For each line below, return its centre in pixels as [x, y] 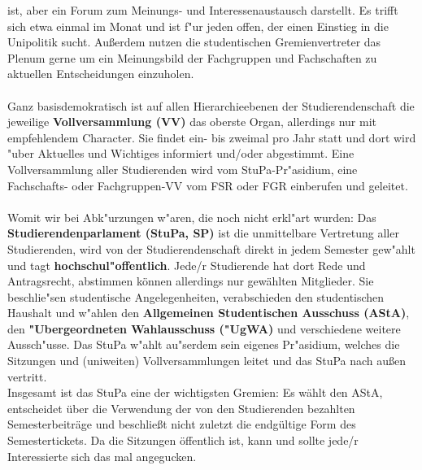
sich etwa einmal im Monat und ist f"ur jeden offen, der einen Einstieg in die [198, 26]
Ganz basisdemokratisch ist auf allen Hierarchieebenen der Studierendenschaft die [211, 105]
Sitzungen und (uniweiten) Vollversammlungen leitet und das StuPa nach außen [207, 361]
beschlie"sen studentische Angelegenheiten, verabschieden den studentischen [196, 296]
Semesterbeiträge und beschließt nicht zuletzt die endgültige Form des [182, 424]
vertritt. [27, 376]
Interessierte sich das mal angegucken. [102, 456]
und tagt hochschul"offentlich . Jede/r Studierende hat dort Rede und [187, 265]
